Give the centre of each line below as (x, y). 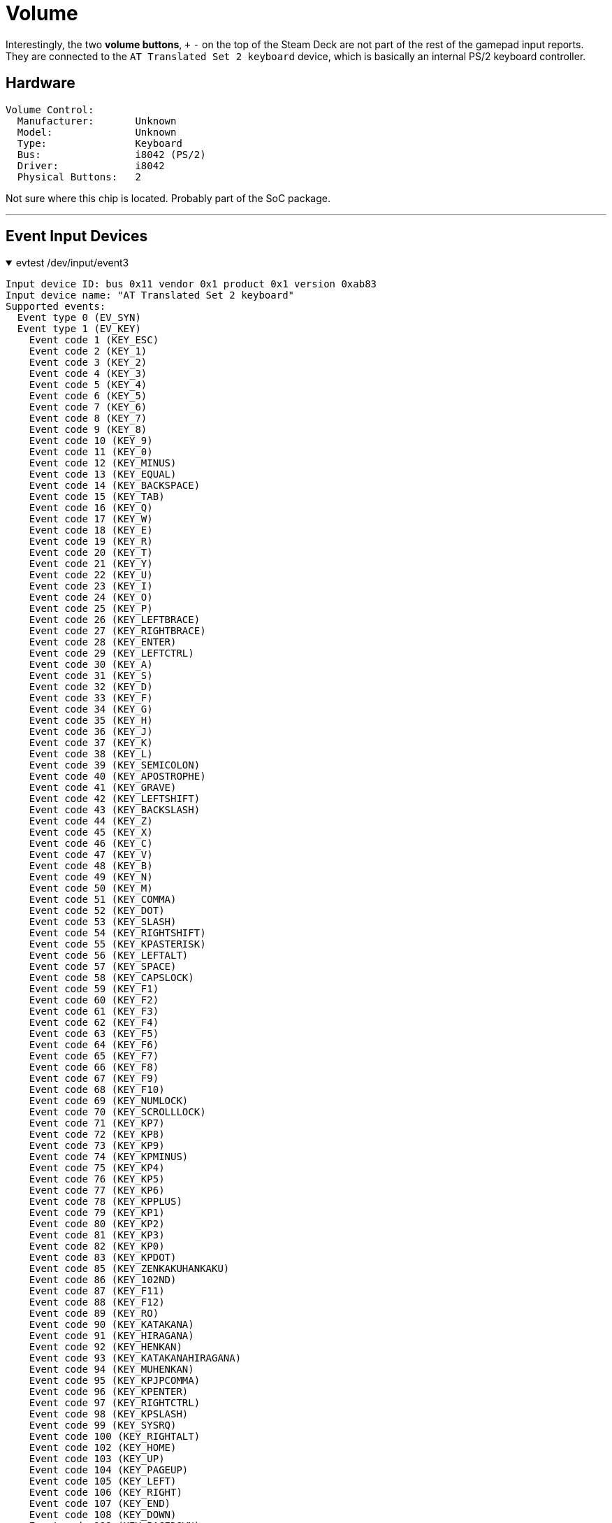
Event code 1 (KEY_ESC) (94, 340)
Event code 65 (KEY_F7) (94, 1056)
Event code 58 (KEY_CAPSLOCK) (111, 978)
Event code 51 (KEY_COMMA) (103, 900)
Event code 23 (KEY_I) (91, 586)
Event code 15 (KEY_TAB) (97, 497)
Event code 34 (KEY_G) (91, 709)
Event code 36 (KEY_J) (91, 732)
